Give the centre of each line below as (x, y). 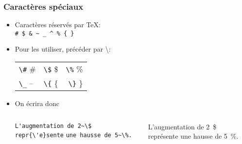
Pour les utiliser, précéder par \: (63, 49)
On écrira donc (37, 103)
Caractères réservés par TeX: (58, 25)
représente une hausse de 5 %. (193, 136)
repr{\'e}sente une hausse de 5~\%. (73, 135)
